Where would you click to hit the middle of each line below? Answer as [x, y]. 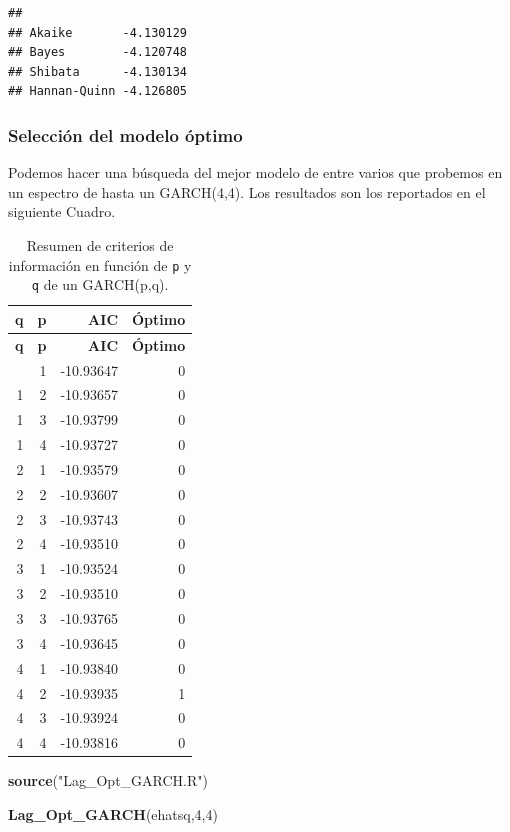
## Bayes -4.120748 [97, 52]
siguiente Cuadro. [62, 211]
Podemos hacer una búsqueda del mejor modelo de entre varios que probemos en [255, 172]
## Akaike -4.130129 [97, 32]
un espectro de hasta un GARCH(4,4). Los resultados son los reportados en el [247, 191]
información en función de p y [100, 264]
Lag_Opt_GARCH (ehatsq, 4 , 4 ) [113, 813]
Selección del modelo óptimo [125, 134]
